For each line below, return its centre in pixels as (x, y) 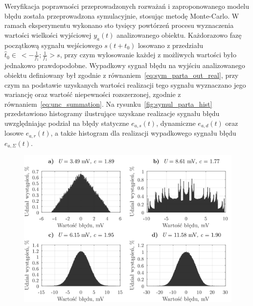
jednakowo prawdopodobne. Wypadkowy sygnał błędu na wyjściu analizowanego (125, 65)
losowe (14, 133)
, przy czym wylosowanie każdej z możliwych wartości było (148, 55)
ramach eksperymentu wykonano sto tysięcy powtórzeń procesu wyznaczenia (119, 25)
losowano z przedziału (171, 45)
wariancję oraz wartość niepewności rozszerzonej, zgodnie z (93, 94)
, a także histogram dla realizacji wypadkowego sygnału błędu (143, 133)
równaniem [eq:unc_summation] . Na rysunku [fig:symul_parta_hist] (108, 104)
